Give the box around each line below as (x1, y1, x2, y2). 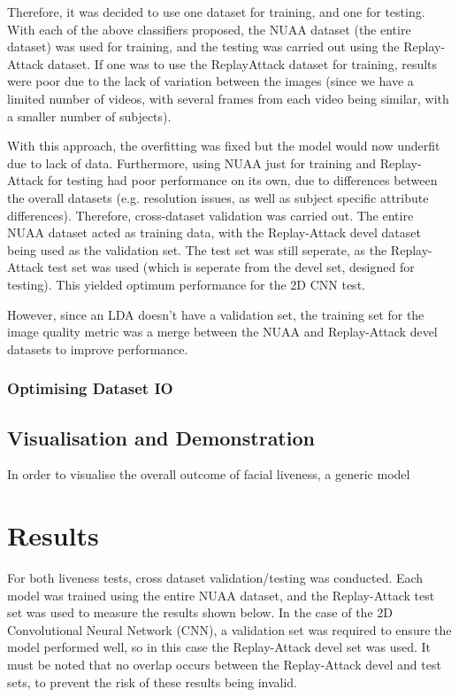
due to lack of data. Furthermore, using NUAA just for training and (7, 153, 377, 172)
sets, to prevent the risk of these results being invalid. (7, 672, 298, 691)
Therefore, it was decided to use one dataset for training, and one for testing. (7, 3, 425, 20)
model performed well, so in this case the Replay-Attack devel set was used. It (7, 638, 431, 656)
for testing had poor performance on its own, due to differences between (47, 171, 438, 190)
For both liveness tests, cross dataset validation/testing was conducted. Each (7, 569, 424, 587)
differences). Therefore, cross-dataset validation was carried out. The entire (7, 205, 414, 224)
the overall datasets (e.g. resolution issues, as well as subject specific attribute (7, 188, 429, 206)
